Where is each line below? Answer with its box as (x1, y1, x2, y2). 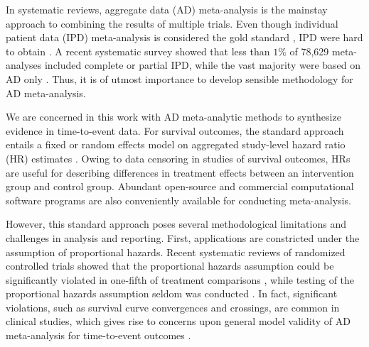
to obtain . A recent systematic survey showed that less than (6, 43, 270, 58)
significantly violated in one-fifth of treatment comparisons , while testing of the (6, 272, 355, 287)
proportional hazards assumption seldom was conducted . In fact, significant (6, 286, 338, 301)
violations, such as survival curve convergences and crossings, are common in (6, 299, 340, 314)
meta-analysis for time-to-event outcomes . (6, 328, 191, 343)
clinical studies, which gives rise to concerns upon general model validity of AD (6, 314, 351, 329)
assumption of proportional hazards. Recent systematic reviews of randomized (6, 244, 346, 259)
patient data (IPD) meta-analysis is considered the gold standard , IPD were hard (6, 30, 363, 45)
